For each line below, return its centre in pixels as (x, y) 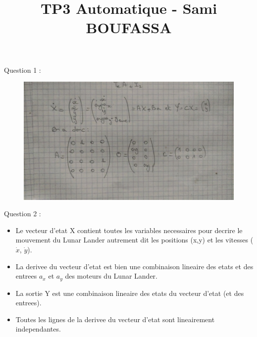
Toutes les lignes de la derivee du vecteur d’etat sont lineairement (115, 319)
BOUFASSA (129, 27)
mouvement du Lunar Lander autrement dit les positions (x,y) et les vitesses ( (134, 240)
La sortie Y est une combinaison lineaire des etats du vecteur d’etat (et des (130, 293)
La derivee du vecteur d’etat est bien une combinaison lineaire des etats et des (134, 266)
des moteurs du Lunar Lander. (111, 276)
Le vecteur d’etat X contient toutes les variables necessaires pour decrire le (129, 230)
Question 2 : (23, 214)
